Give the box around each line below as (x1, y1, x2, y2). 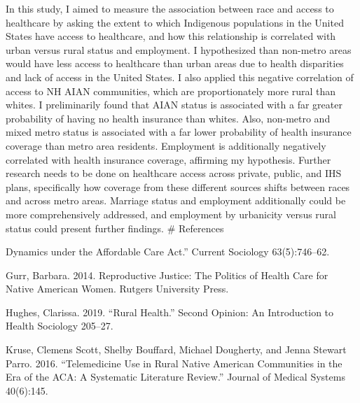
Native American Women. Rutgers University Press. (6, 281, 229, 296)
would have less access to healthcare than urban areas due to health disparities (6, 56, 344, 71)
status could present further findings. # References (6, 220, 224, 235)
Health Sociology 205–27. (6, 318, 113, 333)
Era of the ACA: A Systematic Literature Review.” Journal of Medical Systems (6, 369, 345, 384)
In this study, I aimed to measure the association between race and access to (6, 1, 334, 15)
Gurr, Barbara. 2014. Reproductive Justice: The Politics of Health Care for (6, 267, 328, 282)
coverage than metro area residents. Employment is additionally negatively (6, 138, 326, 153)
